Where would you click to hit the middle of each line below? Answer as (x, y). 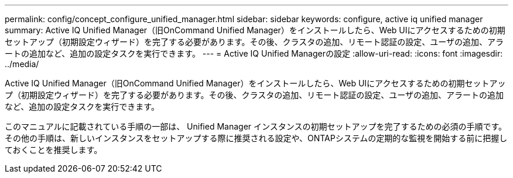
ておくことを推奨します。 (54, 150)
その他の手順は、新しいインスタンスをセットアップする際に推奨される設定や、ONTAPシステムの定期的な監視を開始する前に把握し (256, 138)
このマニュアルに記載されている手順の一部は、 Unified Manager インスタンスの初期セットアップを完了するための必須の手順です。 (256, 126)
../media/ (22, 64)
